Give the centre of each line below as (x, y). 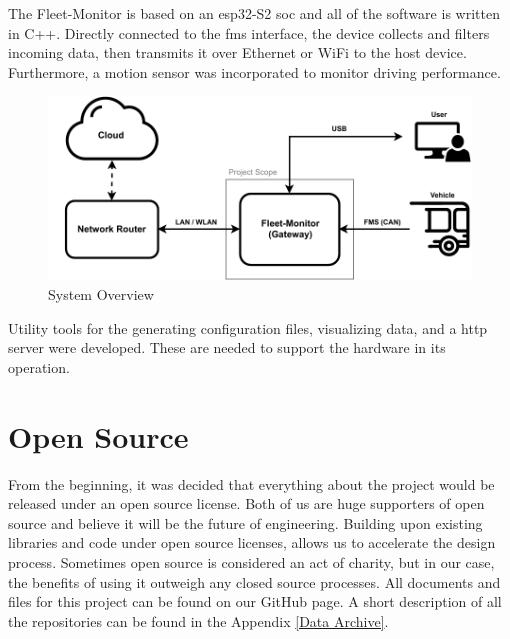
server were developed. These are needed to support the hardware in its (227, 347)
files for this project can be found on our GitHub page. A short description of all (255, 601)
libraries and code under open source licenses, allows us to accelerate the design (252, 542)
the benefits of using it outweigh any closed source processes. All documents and (254, 581)
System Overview (101, 294)
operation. (39, 366)
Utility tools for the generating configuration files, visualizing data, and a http (248, 327)
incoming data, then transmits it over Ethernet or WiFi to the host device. (237, 52)
